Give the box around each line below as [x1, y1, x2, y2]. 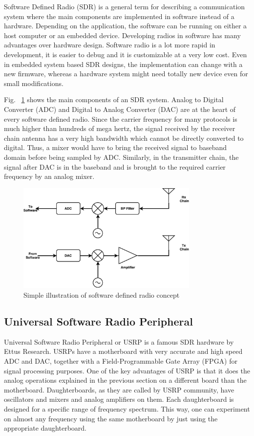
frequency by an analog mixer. [4, 171, 95, 181]
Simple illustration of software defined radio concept [23, 289, 180, 300]
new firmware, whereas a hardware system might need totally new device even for [4, 68, 248, 79]
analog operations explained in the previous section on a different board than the [4, 375, 247, 385]
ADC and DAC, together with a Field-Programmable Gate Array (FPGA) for [4, 355, 238, 366]
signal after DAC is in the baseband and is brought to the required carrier [4, 161, 226, 172]
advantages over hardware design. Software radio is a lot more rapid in [4, 40, 215, 50]
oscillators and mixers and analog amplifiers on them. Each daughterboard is [4, 394, 234, 404]
